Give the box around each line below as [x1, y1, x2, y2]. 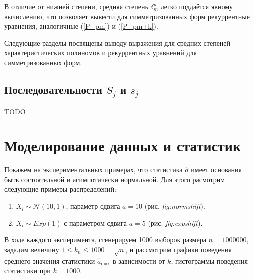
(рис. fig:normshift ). [144, 201, 205, 211]
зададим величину [4, 244, 59, 254]
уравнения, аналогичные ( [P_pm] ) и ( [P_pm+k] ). [4, 21, 158, 31]
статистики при [4, 265, 51, 276]
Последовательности [4, 81, 102, 97]
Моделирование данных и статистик [4, 135, 241, 156]
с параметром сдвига [64, 217, 127, 228]
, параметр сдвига [66, 201, 120, 211]
